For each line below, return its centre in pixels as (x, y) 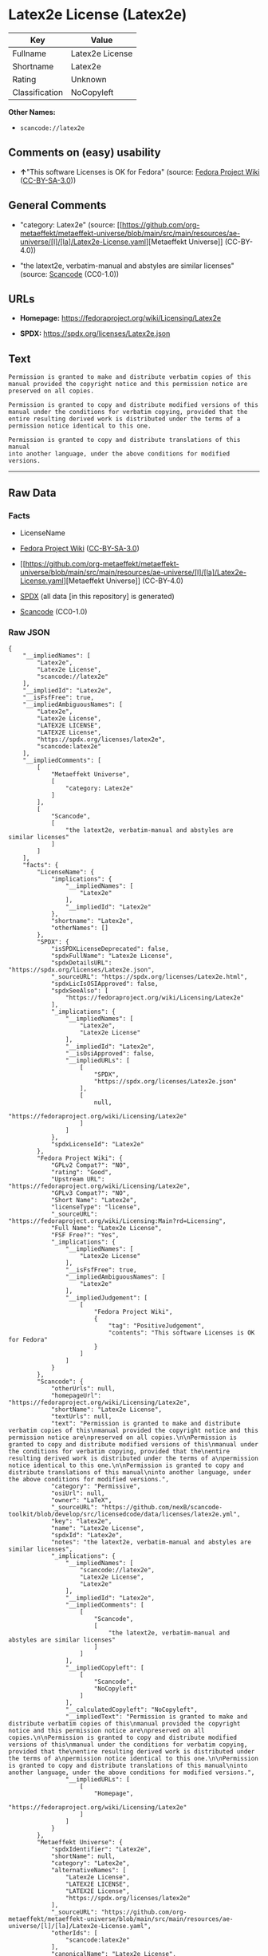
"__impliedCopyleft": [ (105, 1668)
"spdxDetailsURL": (81, 963)
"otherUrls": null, (83, 1389)
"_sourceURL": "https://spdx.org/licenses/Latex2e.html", (149, 977)
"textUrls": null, (81, 1417)
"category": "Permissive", (96, 1487)
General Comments (57, 205)
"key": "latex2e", (81, 1521)
